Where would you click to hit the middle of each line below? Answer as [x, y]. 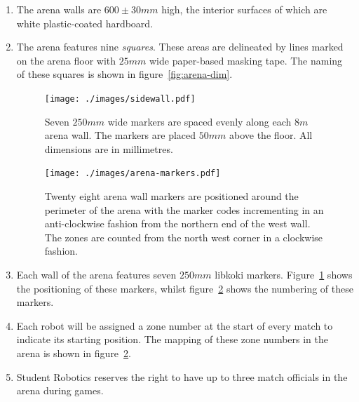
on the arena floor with [66, 60]
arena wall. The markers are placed [120, 135]
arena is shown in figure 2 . [74, 353]
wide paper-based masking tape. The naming [246, 60]
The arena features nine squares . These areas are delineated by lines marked [180, 47]
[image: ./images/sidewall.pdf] [120, 99]
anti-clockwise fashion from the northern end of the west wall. [177, 223]
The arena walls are [59, 9]
